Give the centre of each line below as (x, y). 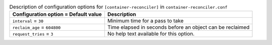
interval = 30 (28, 21)
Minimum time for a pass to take (146, 21)
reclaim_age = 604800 (37, 27)
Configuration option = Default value (57, 14)
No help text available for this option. (151, 34)
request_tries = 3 (33, 34)
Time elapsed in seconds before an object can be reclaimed (179, 27)
